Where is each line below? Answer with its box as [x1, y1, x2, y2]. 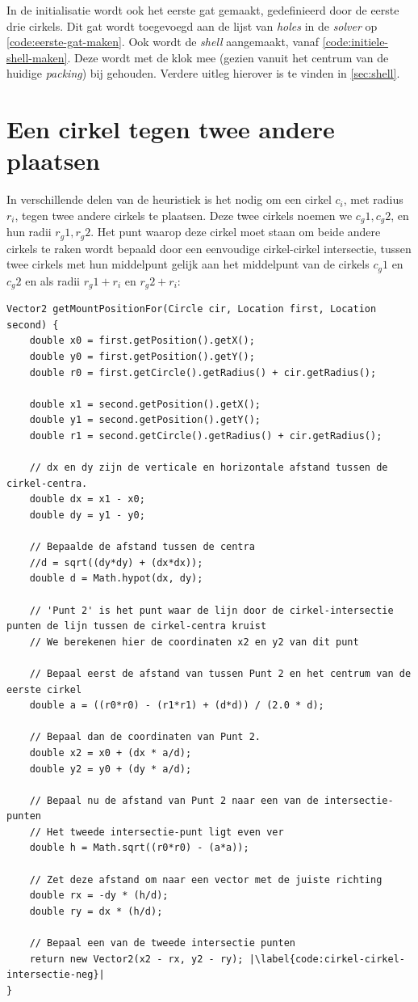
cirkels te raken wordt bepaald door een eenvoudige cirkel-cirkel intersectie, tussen [6, 239, 412, 256]
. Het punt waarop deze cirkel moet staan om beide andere [90, 223, 381, 240]
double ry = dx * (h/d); [29, 905, 163, 917]
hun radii [6, 223, 52, 240]
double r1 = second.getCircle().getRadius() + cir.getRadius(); [29, 430, 382, 442]
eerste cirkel [6, 683, 82, 695]
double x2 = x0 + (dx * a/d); [29, 746, 192, 759]
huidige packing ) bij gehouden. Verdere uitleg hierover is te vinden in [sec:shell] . [6, 65, 400, 82]
